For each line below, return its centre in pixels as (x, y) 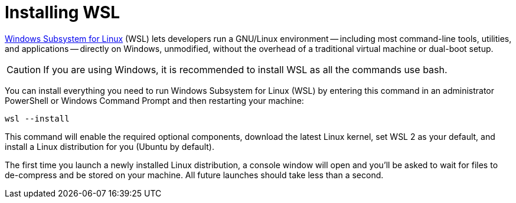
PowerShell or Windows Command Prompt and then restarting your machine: (154, 100)
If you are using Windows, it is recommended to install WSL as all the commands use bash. (245, 69)
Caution (24, 69)
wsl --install (37, 118)
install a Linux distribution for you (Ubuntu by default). (110, 146)
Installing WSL (63, 12)
